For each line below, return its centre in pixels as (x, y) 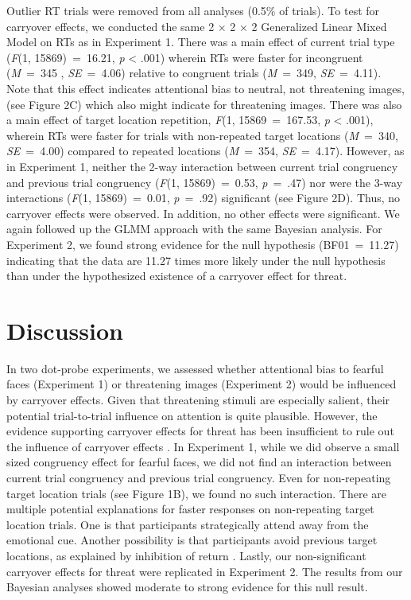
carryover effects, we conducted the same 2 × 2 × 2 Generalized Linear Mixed (197, 26)
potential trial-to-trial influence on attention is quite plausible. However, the (192, 415)
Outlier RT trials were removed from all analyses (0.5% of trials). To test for (193, 10)
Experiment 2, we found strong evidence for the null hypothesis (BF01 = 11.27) (203, 244)
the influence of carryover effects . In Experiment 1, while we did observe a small (203, 446)
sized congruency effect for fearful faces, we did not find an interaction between (199, 462)
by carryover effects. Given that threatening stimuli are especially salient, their (198, 399)
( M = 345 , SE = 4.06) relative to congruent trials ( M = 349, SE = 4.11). (194, 73)
